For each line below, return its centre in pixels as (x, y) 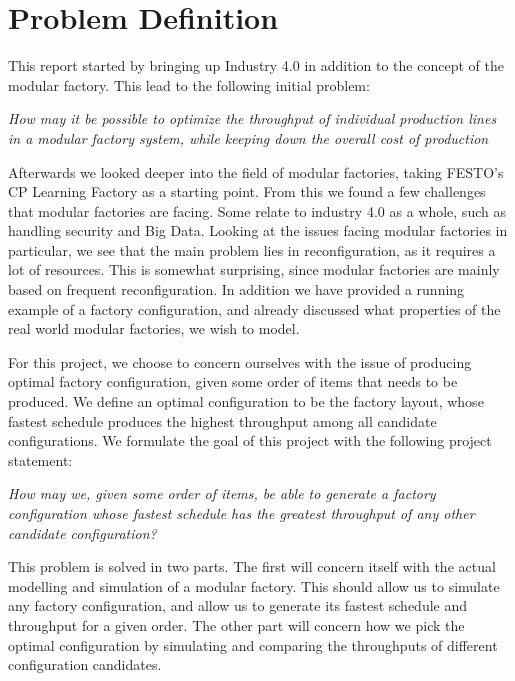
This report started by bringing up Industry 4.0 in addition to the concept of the (256, 65)
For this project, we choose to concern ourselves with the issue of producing (240, 361)
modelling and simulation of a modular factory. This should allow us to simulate (254, 585)
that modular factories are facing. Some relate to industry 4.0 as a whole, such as (257, 210)
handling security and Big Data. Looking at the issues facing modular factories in (258, 230)
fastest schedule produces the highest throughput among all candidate (222, 420)
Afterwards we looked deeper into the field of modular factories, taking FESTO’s (256, 171)
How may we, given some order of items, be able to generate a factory (222, 493)
